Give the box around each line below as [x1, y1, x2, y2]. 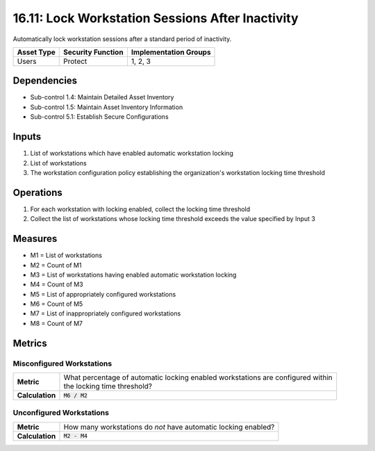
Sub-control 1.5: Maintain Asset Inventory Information [30, 103, 183, 111]
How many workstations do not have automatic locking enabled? [63, 422, 275, 432]
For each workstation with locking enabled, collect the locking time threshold [30, 205, 251, 213]
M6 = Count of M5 [30, 300, 83, 309]
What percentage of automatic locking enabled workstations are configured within [63, 372, 333, 382]
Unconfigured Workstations [12, 408, 109, 418]
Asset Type [17, 47, 56, 57]
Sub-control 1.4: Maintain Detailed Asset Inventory [30, 93, 174, 101]
